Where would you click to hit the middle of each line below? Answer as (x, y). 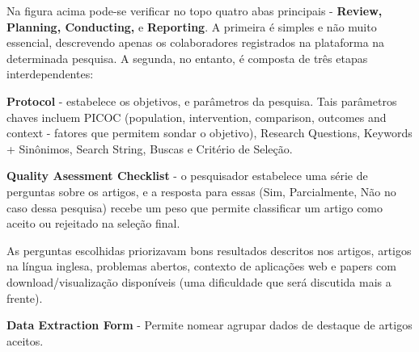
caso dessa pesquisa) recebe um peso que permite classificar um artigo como (195, 207)
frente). (25, 298)
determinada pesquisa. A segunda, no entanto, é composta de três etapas (187, 58)
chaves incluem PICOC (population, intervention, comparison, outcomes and (197, 117)
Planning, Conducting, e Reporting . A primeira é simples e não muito (192, 26)
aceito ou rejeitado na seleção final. (93, 223)
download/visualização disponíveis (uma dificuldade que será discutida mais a (199, 281)
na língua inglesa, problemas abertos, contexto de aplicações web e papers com (201, 266)
